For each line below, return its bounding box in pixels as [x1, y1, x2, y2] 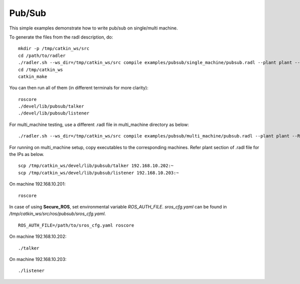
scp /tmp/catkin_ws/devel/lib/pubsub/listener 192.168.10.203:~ [18, 170, 179, 175]
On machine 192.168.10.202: [9, 233, 67, 239]
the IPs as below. [9, 151, 44, 157]
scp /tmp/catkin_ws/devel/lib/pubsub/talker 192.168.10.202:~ [18, 163, 174, 168]
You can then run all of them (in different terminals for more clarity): [9, 85, 148, 91]
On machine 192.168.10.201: [9, 181, 66, 187]
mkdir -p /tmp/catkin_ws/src [18, 45, 89, 51]
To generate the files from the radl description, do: [9, 34, 113, 40]
